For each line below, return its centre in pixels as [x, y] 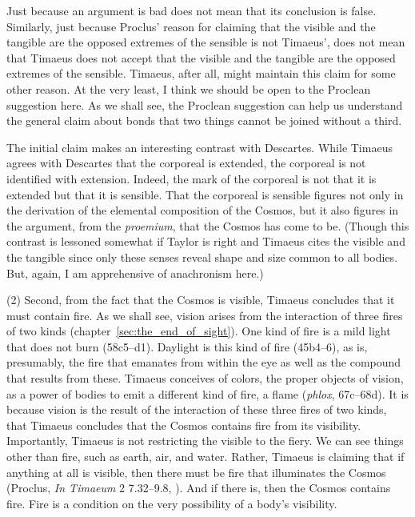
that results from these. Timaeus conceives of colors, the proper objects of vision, [205, 378]
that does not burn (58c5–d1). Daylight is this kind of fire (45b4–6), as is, [187, 346]
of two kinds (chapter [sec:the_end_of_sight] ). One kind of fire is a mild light [199, 331]
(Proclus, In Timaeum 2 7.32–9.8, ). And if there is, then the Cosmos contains [199, 488]
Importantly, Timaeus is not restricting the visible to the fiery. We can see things [205, 441]
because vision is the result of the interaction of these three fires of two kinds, [197, 409]
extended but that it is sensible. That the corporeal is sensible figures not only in [205, 194]
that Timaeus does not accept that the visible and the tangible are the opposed [201, 57]
